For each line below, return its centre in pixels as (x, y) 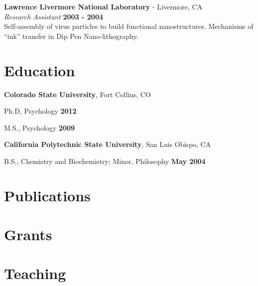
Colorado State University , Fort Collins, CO (77, 94)
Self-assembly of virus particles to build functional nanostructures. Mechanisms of (129, 26)
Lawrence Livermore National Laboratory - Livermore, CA (103, 6)
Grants (28, 234)
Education (40, 70)
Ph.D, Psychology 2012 (40, 111)
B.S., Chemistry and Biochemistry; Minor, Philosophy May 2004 (105, 161)
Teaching (35, 273)
